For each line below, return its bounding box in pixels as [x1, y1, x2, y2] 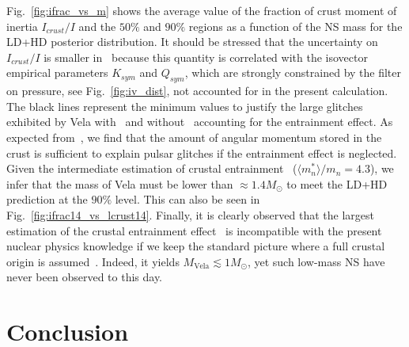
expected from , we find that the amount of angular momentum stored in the [6, 128, 382, 145]
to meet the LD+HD [286, 175, 388, 192]
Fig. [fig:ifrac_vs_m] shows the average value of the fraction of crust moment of [6, 2, 397, 18]
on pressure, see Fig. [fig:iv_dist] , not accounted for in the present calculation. [6, 82, 388, 99]
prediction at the [6, 191, 88, 208]
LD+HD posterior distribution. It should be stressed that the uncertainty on [6, 33, 378, 50]
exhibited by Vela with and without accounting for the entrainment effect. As [6, 113, 393, 130]
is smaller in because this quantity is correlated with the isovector [44, 48, 368, 65]
